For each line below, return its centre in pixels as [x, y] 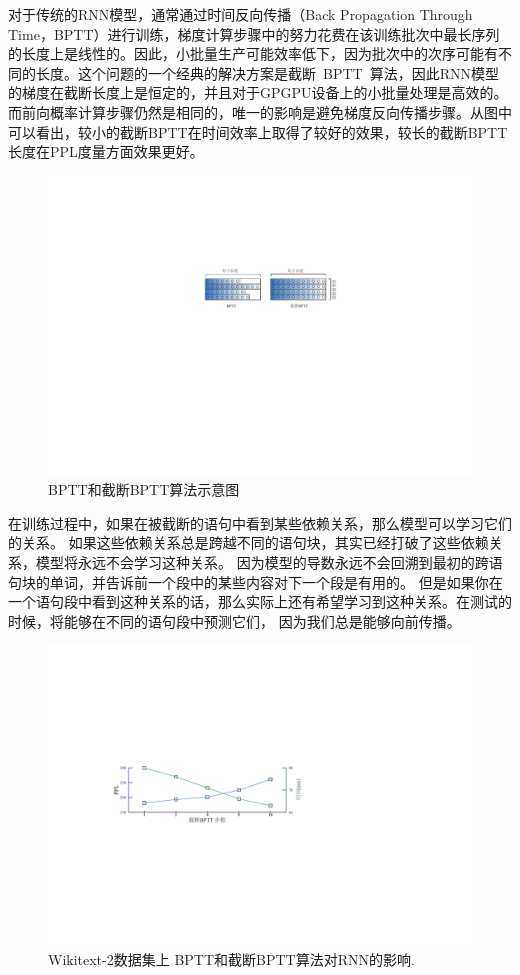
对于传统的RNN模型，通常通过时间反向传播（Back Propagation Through [240, 14]
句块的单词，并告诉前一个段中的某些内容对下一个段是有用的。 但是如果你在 [255, 581]
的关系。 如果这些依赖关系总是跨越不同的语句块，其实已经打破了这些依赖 [248, 542]
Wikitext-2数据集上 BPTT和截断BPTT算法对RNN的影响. [231, 958]
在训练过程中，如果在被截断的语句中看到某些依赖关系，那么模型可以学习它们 [260, 522]
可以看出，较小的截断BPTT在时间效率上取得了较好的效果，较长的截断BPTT [258, 131]
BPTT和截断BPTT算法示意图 [144, 489]
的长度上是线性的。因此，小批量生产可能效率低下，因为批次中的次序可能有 [253, 53]
